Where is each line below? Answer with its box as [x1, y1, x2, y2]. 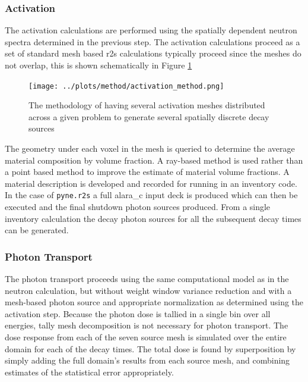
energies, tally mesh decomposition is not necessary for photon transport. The [5, 319, 288, 331]
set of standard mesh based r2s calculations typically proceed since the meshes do [5, 47, 301, 60]
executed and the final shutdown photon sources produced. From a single [5, 201, 271, 213]
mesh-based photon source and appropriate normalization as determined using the [5, 296, 304, 308]
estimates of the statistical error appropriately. [5, 365, 174, 378]
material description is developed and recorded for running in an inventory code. [5, 177, 297, 189]
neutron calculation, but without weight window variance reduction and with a [5, 284, 292, 296]
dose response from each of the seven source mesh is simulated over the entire [5, 331, 287, 343]
